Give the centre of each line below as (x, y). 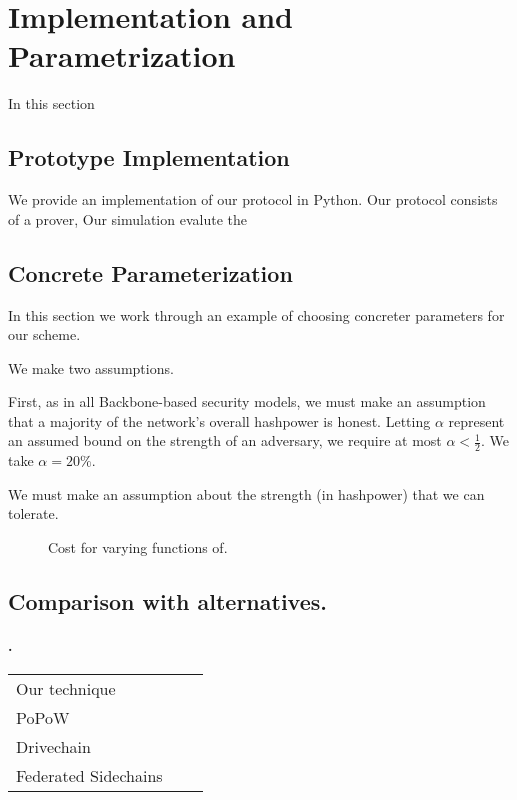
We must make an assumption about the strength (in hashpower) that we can (246, 493)
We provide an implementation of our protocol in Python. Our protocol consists (253, 199)
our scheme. (44, 334)
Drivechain (53, 747)
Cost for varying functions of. (138, 547)
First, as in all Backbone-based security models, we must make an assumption (247, 401)
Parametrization (122, 55)
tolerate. (33, 513)
